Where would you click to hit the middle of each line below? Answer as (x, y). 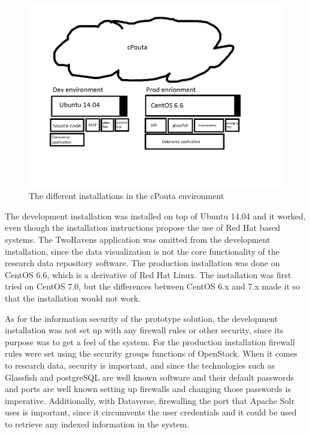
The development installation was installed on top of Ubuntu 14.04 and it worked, (155, 216)
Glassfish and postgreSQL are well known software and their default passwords (149, 377)
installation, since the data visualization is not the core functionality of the (142, 251)
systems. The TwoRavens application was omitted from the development (138, 239)
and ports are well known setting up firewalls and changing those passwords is (148, 389)
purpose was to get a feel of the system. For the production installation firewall (150, 341)
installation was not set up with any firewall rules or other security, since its (144, 330)
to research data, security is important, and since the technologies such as (140, 365)
